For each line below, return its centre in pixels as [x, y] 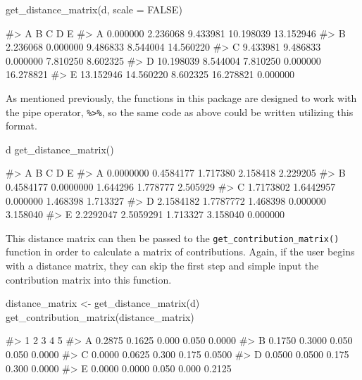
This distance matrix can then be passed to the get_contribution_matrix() [173, 237]
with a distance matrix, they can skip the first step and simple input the [162, 266]
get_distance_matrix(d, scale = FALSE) [94, 9]
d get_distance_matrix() [60, 149]
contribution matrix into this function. [89, 279]
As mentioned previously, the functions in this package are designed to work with [181, 97]
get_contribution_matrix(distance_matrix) [100, 316]
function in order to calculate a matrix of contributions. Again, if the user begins [180, 252]
